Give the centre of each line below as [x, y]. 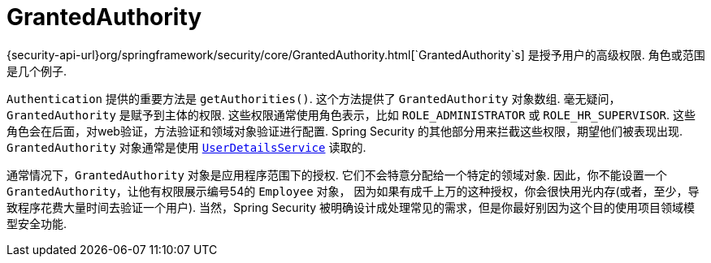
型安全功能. [37, 223]
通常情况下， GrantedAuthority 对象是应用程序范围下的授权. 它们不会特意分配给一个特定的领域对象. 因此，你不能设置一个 [337, 175]
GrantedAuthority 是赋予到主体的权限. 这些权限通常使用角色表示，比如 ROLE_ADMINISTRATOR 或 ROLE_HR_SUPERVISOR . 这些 [351, 114]
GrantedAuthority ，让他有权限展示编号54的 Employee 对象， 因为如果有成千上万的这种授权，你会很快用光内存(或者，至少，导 [353, 191]
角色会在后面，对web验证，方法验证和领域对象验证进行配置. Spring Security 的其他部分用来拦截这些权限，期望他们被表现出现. [345, 131]
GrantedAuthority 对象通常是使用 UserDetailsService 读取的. [186, 147]
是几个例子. [37, 71]
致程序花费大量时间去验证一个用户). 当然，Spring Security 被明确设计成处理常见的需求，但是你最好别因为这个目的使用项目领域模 [351, 207]
